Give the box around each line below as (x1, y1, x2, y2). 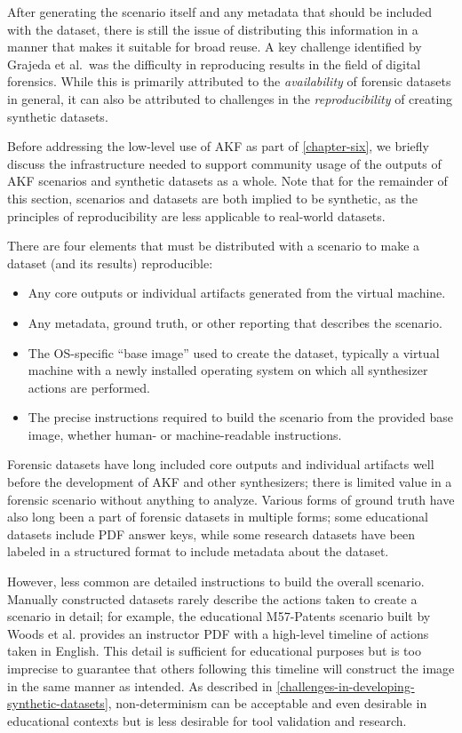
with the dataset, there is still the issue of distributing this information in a (7, 20, 418, 38)
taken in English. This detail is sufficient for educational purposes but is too (7, 641, 421, 660)
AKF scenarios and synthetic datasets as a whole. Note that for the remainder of (7, 171, 448, 190)
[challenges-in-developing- (276, 676, 415, 695)
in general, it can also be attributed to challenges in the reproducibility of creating (7, 89, 453, 108)
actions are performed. (28, 378, 150, 396)
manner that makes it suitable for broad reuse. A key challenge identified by (7, 37, 422, 56)
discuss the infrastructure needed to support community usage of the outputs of (7, 154, 442, 172)
